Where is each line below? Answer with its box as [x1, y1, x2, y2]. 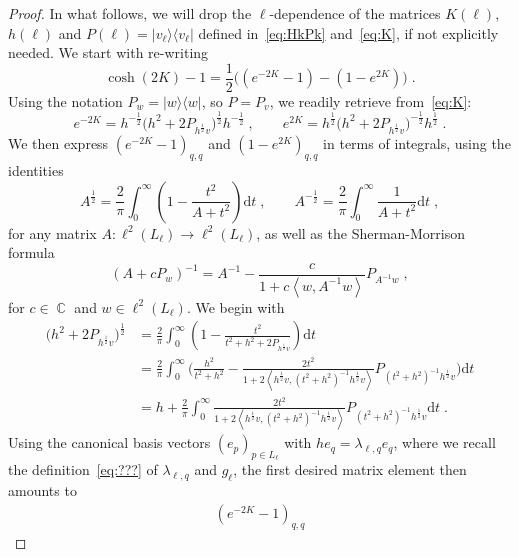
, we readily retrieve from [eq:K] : [269, 90, 472, 111]
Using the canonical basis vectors [8, 432, 211, 453]
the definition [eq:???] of [8, 459, 158, 480]
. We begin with [186, 296, 285, 317]
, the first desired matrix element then [233, 459, 467, 480]
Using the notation [8, 90, 123, 111]
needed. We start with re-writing [8, 42, 209, 63]
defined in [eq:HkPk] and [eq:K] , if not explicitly [198, 22, 499, 43]
